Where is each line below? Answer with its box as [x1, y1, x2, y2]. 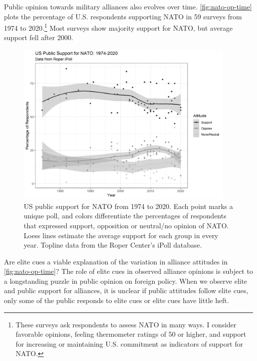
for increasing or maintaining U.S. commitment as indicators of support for [15, 338, 243, 349]
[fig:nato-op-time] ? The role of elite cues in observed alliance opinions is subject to [4, 266, 253, 276]
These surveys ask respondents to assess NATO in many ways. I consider [15, 319, 237, 329]
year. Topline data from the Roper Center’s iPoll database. [24, 240, 202, 250]
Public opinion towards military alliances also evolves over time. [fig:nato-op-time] [4, 1, 252, 11]
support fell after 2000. [4, 32, 73, 43]
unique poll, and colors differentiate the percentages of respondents [24, 210, 226, 221]
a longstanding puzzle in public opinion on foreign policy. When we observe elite [4, 275, 247, 286]
